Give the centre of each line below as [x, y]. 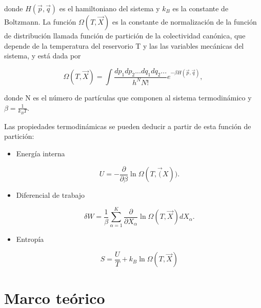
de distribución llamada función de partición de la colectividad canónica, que [125, 35]
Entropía [30, 239]
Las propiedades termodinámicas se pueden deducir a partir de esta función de [128, 126]
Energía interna [41, 153]
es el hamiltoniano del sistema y [109, 8]
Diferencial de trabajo [51, 194]
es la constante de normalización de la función [185, 22]
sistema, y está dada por [43, 56]
